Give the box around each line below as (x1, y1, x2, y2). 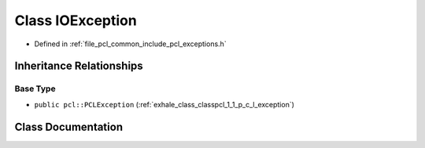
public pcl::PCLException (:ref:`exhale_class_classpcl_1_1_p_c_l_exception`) (34, 99, 295, 109)
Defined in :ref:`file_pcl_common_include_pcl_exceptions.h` (34, 39, 227, 49)
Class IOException (14, 12, 137, 29)
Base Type (14, 83, 56, 94)
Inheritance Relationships (14, 60, 143, 73)
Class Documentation (14, 120, 124, 133)
